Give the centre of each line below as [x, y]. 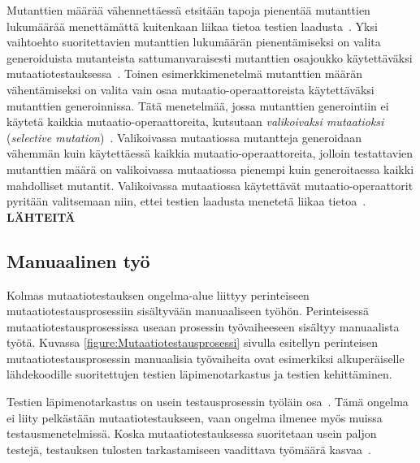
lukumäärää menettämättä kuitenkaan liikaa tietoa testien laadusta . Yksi [192, 26]
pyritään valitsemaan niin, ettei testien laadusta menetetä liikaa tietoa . [186, 201]
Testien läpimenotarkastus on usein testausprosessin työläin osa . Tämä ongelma [208, 402]
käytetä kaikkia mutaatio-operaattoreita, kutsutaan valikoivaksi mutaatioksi [195, 121]
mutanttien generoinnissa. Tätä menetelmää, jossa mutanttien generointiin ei [198, 105]
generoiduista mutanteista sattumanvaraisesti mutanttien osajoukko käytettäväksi [210, 57]
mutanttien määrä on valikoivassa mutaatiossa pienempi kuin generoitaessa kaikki [210, 169]
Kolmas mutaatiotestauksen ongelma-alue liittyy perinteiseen [158, 294]
